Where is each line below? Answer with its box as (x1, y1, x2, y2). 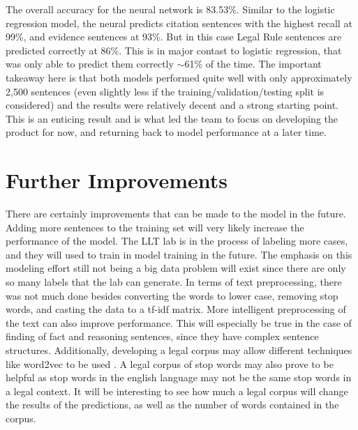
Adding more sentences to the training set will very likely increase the (6, 220, 304, 234)
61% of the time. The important (184, 56, 322, 71)
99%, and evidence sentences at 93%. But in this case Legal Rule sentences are (6, 29, 342, 44)
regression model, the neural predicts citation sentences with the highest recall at (6, 15, 352, 30)
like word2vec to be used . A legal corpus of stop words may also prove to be (6, 356, 334, 371)
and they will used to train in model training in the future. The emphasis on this (6, 247, 352, 261)
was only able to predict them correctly (6, 56, 174, 71)
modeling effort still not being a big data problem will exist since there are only (6, 261, 346, 275)
